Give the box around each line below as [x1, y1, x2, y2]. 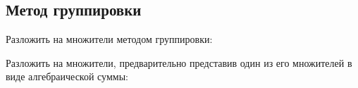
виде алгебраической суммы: [6, 69, 128, 84]
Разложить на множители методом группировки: [6, 32, 213, 46]
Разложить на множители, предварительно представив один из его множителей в [6, 55, 352, 70]
